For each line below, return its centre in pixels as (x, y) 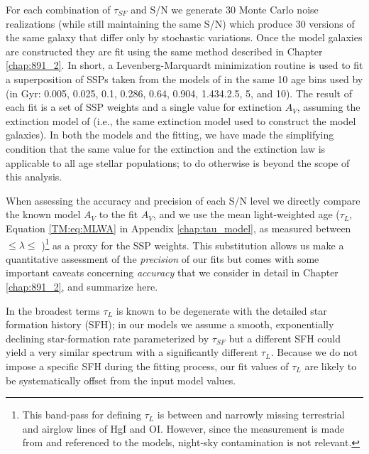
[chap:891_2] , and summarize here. (82, 286)
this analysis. (34, 177)
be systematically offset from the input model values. (121, 380)
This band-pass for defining (82, 415)
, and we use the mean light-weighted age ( (246, 214)
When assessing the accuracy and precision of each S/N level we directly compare (183, 200)
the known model (43, 214)
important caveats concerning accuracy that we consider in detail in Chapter (172, 272)
